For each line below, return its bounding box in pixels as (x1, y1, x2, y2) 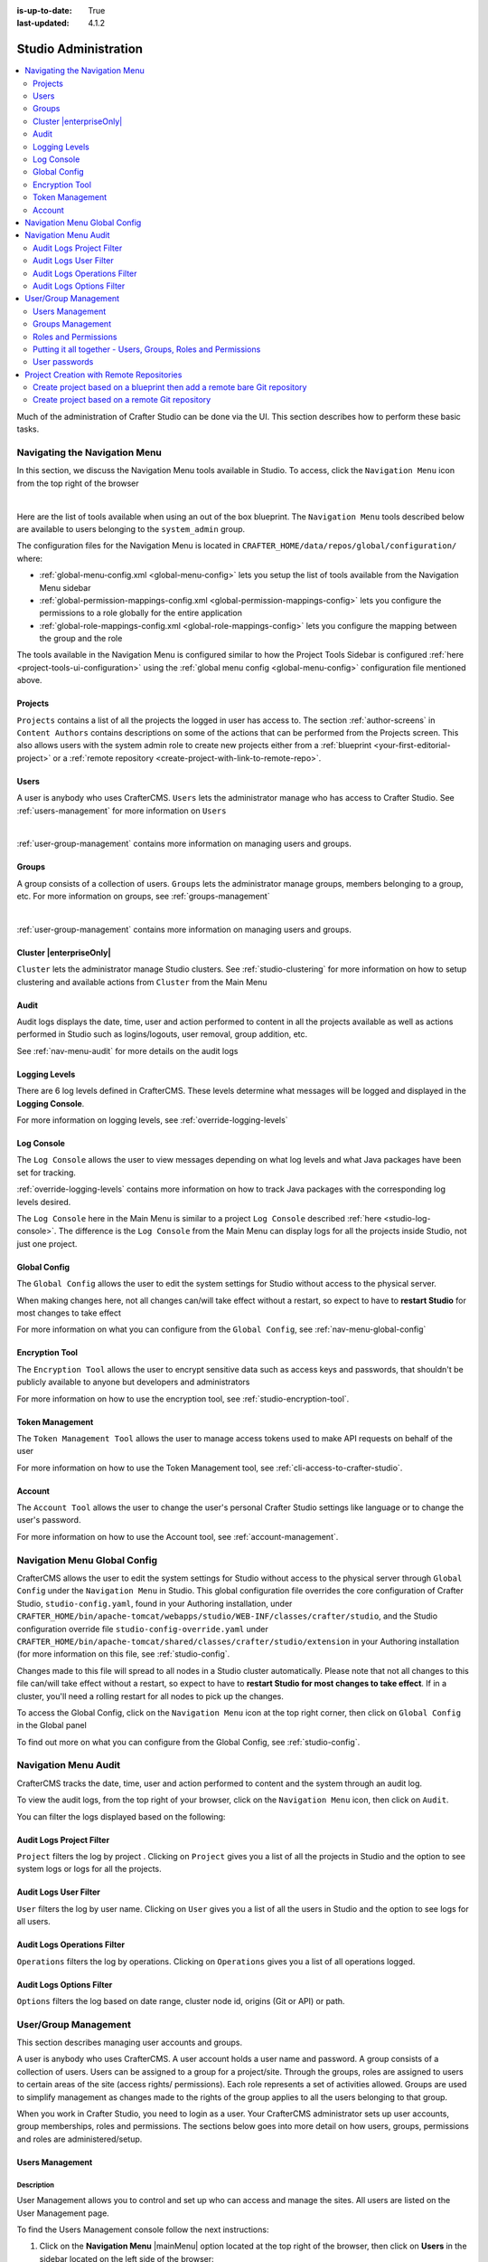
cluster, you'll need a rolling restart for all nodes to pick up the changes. (16, 1690, 284, 1701)
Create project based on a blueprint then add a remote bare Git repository (33, 382, 307, 393)
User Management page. (16, 2208, 110, 2219)
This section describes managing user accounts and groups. (16, 2037, 243, 2048)
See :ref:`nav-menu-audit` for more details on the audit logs (16, 1045, 239, 1056)
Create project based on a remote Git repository (33, 394, 211, 405)
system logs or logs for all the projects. (16, 1864, 162, 1875)
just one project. (16, 1238, 78, 1249)
